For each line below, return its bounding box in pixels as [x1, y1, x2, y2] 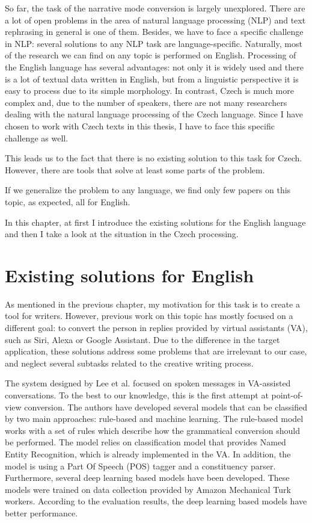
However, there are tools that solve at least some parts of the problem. [5, 163, 265, 176]
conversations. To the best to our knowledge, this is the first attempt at [5, 388, 269, 401]
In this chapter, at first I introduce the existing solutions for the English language [5, 215, 306, 228]
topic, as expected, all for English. [5, 195, 130, 208]
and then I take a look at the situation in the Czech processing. [5, 227, 239, 240]
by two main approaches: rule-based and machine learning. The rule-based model [5, 412, 304, 425]
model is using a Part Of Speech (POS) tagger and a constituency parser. [5, 459, 276, 472]
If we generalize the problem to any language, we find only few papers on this [5, 184, 291, 196]
